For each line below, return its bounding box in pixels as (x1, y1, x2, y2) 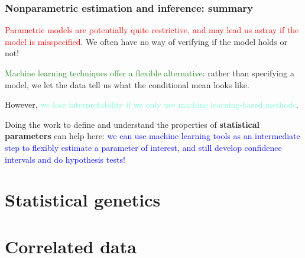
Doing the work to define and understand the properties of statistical (5, 118, 260, 130)
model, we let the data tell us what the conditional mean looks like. (5, 78, 249, 91)
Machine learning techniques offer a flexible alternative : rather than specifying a (5, 67, 294, 79)
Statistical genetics (5, 188, 161, 212)
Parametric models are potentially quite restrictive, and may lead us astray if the (5, 24, 299, 36)
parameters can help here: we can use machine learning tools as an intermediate (5, 130, 300, 142)
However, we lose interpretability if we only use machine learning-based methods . (5, 98, 298, 111)
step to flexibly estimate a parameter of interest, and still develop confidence (5, 141, 282, 153)
